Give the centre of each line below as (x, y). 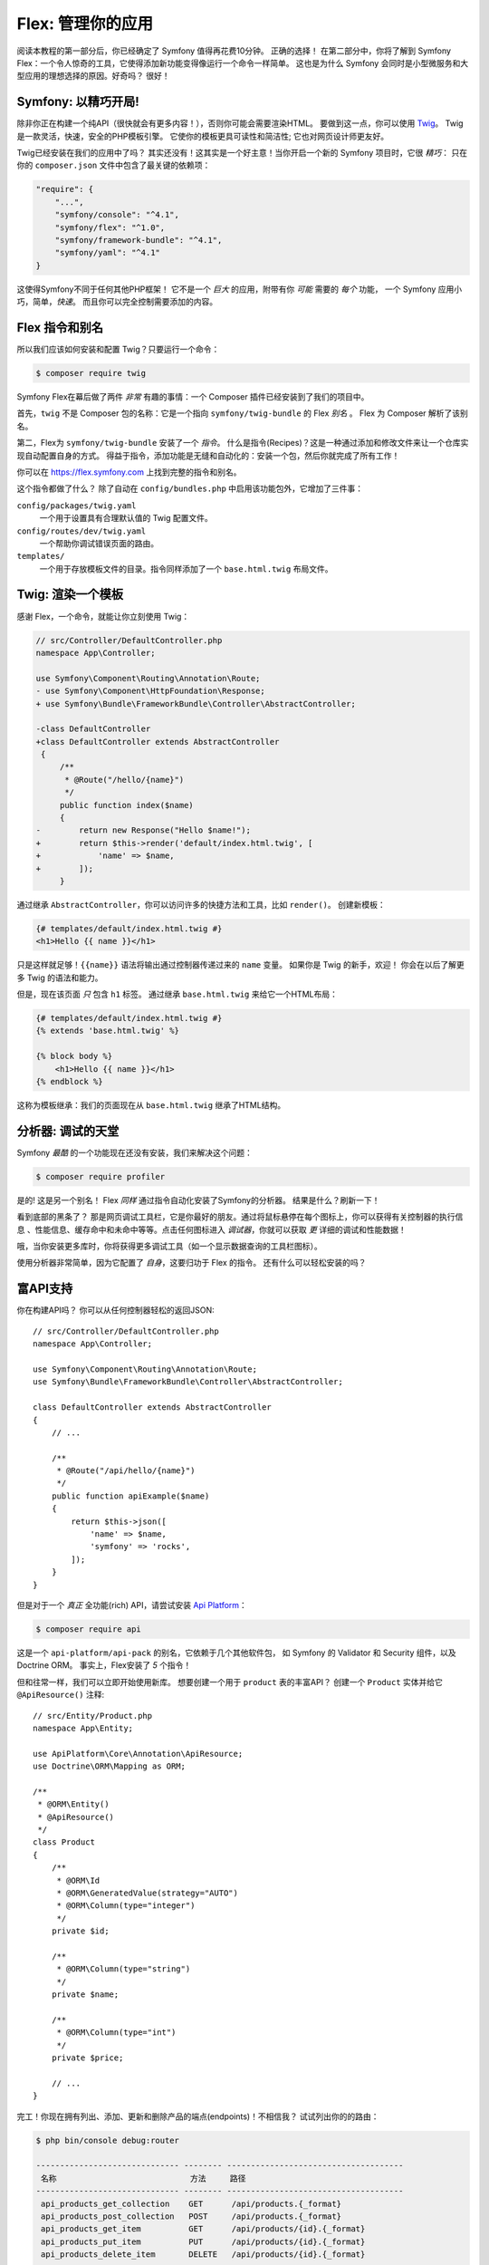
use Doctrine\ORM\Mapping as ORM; (109, 1766)
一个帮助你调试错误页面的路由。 (99, 543)
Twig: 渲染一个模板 (70, 595)
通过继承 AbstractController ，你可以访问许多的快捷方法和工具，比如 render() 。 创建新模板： (201, 904)
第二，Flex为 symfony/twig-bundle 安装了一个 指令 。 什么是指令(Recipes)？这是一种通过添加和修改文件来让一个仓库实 (243, 443)
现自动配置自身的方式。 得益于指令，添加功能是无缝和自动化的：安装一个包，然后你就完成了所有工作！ (208, 455)
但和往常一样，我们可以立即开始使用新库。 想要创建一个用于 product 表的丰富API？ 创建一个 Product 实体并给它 (230, 1682)
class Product (64, 1842)
